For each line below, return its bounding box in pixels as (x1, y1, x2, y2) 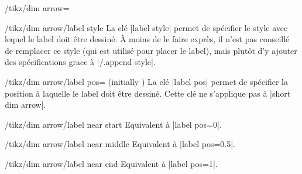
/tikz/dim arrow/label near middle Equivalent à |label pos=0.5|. (5, 138, 235, 150)
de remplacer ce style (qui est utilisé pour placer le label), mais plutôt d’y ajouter (5, 44, 297, 56)
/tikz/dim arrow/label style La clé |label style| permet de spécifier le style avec (5, 21, 288, 33)
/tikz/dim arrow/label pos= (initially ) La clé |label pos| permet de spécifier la (5, 75, 288, 87)
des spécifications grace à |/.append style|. (5, 56, 156, 68)
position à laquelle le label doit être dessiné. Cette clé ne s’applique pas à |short (5, 87, 291, 99)
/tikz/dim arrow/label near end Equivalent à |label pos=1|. (5, 157, 218, 169)
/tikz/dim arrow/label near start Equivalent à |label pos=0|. (5, 118, 222, 130)
